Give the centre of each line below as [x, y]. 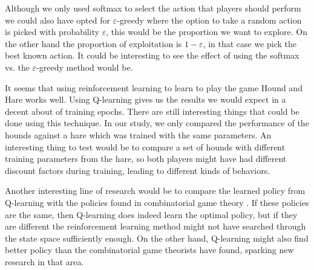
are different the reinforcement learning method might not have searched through [155, 226]
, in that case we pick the [250, 43]
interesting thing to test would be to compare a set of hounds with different [145, 146]
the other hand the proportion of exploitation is [93, 43]
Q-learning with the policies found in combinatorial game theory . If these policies [157, 202]
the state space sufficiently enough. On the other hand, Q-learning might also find [157, 238]
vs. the [17, 67]
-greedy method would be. [85, 67]
